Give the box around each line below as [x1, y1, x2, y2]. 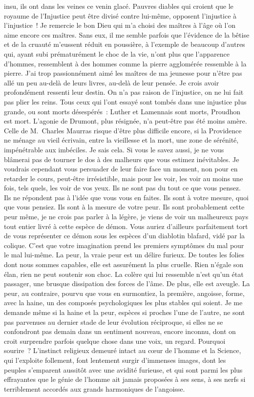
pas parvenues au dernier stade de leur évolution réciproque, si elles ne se [4, 316, 223, 327]
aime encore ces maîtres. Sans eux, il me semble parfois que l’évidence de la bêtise [4, 29, 250, 40]
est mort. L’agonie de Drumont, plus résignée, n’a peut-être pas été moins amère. [4, 116, 247, 126]
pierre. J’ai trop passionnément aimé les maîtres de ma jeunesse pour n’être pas [4, 68, 242, 78]
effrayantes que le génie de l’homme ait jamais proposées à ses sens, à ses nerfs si [4, 374, 246, 384]
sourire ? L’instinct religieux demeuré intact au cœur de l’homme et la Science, [4, 345, 241, 355]
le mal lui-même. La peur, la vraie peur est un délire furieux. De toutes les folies [4, 250, 245, 260]
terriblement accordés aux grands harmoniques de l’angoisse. [4, 383, 185, 394]
